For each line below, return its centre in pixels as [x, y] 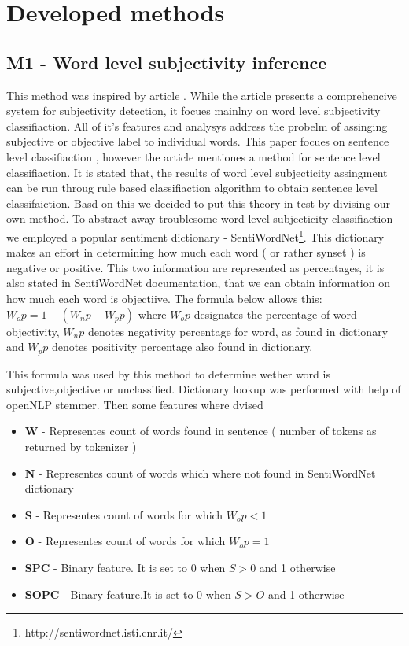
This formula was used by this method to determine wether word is [168, 373]
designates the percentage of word [275, 314]
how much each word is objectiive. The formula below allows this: [164, 298]
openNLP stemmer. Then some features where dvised [135, 404]
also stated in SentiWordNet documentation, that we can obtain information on [198, 283]
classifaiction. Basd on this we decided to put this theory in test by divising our [199, 203]
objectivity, [33, 331]
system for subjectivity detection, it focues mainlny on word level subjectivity [193, 111]
